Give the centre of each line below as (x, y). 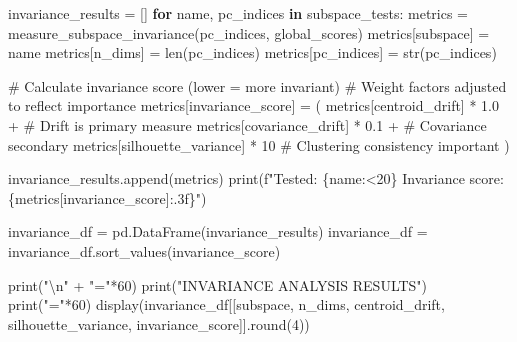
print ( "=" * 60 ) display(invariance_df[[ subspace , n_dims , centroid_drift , (226, 304)
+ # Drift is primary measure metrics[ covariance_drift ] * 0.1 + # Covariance (247, 124)
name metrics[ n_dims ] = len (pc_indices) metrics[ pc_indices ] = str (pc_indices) (252, 52)
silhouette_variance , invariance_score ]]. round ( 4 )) (159, 323)
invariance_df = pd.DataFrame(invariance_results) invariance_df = (218, 231)
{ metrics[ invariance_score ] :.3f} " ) (107, 197)
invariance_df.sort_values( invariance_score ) (144, 250)
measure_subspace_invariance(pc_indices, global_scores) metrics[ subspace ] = (249, 32)
